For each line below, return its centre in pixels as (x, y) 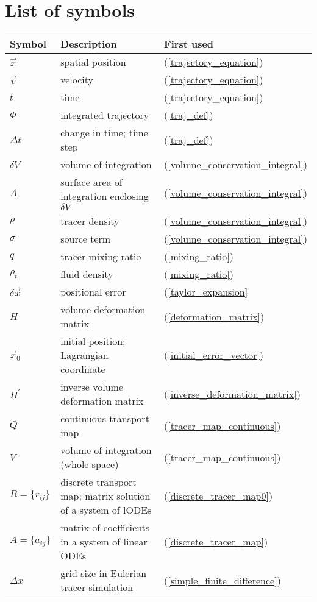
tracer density (90, 221)
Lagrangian (84, 355)
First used (189, 44)
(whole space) (90, 464)
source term (86, 239)
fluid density (87, 274)
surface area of (91, 182)
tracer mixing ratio (101, 257)
